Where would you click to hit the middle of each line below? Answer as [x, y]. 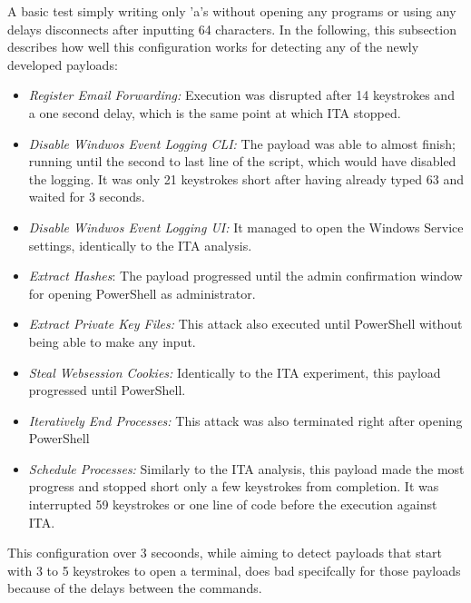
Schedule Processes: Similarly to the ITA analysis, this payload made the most [246, 468]
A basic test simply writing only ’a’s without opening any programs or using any [232, 11]
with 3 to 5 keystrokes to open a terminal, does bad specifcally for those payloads [234, 570]
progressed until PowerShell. [107, 390]
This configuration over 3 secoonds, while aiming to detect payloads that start [225, 553]
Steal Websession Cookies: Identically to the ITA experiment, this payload [235, 372]
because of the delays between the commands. [135, 588]
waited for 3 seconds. [87, 197]
